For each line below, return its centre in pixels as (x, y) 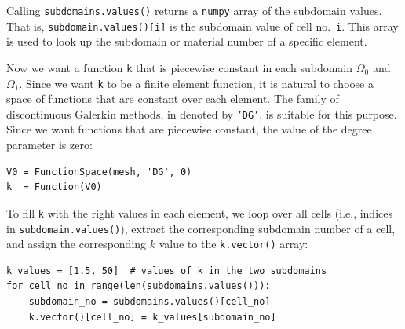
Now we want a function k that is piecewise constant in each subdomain (180, 67)
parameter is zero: (49, 145)
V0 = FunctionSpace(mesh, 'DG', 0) (99, 172)
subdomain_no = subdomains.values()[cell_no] (150, 302)
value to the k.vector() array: (234, 244)
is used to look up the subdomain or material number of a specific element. (187, 41)
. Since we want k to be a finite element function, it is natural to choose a (196, 83)
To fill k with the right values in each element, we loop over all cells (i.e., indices (199, 212)
